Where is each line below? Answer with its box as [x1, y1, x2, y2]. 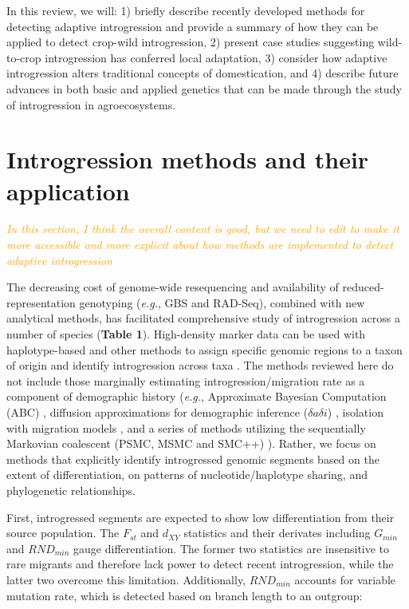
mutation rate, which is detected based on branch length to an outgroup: [6, 587, 363, 603]
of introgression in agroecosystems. [6, 96, 176, 113]
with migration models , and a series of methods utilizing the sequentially [6, 419, 366, 436]
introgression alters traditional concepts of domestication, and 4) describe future [6, 65, 399, 81]
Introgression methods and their [6, 143, 369, 176]
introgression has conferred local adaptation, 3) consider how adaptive [45, 49, 387, 65]
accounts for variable [294, 571, 396, 587]
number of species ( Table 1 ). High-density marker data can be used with [6, 326, 366, 342]
